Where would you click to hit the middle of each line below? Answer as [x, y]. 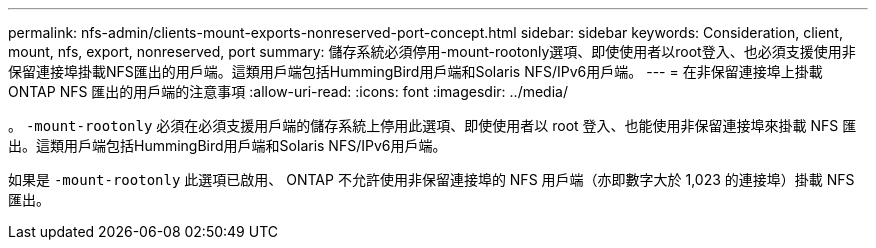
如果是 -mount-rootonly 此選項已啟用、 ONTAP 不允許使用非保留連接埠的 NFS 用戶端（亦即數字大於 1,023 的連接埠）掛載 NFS [431, 179]
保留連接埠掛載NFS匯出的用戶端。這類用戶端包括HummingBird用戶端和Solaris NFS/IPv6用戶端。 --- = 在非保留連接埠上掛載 [415, 71]
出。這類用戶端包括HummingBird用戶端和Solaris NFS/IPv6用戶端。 [227, 145]
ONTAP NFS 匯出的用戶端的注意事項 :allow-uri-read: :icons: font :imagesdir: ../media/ [288, 91]
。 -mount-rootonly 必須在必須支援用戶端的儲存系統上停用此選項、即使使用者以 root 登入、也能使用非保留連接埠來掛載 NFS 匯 [432, 125]
